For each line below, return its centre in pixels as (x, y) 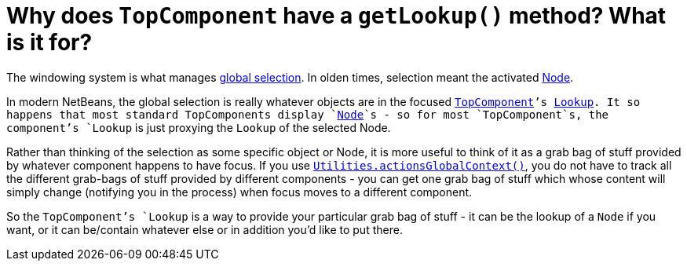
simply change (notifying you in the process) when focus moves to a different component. (239, 192)
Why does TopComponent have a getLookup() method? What (336, 16)
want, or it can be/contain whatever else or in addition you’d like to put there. (205, 229)
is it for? (49, 42)
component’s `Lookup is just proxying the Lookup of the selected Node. (199, 127)
